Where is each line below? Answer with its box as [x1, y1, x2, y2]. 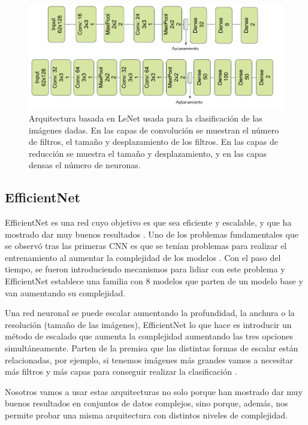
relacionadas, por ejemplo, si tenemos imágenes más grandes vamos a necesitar [5, 353, 293, 366]
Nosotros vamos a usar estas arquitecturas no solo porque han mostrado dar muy [5, 385, 303, 397]
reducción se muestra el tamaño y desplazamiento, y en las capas [29, 147, 267, 159]
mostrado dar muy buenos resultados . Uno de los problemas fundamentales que [5, 227, 298, 240]
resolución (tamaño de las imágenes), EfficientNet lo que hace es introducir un [5, 318, 292, 330]
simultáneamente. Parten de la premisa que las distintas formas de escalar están [5, 342, 298, 354]
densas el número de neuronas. [29, 159, 141, 171]
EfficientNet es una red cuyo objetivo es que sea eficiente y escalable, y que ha [5, 216, 292, 229]
